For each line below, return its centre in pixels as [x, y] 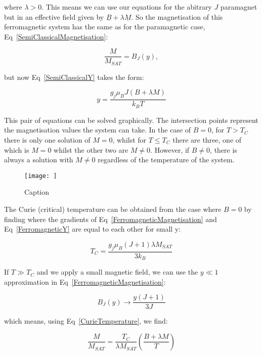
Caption [37, 192]
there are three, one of [207, 139]
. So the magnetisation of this [177, 16]
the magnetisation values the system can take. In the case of [97, 130]
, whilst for [129, 139]
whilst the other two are [91, 149]
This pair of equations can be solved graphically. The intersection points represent [131, 120]
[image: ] [41, 176]
